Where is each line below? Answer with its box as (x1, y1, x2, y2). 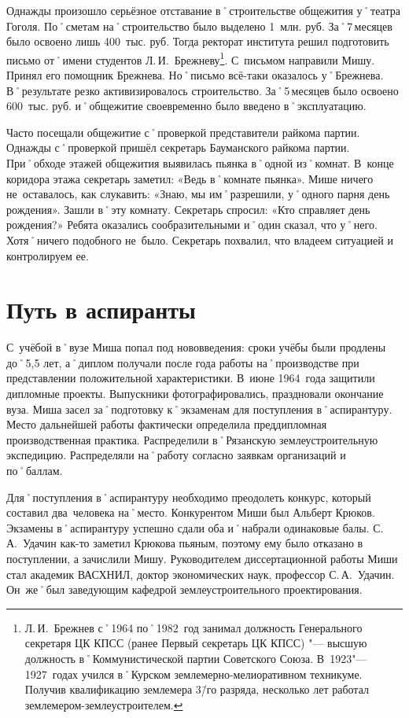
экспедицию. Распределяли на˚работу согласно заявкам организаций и (6, 447, 346, 463)
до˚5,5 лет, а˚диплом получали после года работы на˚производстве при (6, 354, 359, 370)
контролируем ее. (6, 247, 89, 263)
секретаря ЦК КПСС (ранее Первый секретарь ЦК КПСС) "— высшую (24, 635, 367, 651)
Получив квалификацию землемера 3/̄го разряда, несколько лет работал (24, 681, 369, 698)
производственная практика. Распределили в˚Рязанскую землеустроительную (6, 431, 378, 447)
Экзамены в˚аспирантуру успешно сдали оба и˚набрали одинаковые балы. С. (6, 519, 384, 536)
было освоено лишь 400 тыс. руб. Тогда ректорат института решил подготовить (6, 33, 389, 50)
